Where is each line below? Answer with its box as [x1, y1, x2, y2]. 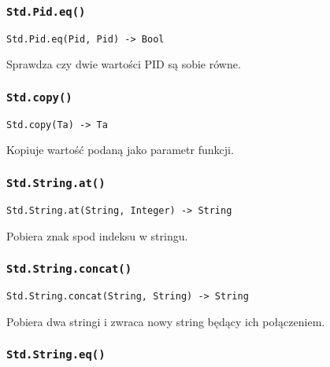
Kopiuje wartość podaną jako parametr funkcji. [6, 141, 234, 158]
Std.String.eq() [6, 348, 106, 361]
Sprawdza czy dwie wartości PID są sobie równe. [6, 56, 241, 72]
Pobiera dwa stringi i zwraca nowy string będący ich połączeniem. [6, 313, 325, 329]
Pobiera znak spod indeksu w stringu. [6, 227, 188, 244]
